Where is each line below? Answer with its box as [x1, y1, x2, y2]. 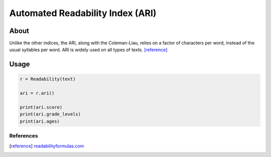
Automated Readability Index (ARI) [9, 8, 157, 19]
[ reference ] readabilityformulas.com [9, 143, 84, 149]
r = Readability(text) [20, 76, 76, 82]
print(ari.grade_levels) [20, 111, 81, 117]
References [9, 132, 38, 139]
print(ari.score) [20, 104, 63, 110]
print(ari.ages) [20, 118, 60, 124]
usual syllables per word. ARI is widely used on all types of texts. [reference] [9, 47, 168, 53]
